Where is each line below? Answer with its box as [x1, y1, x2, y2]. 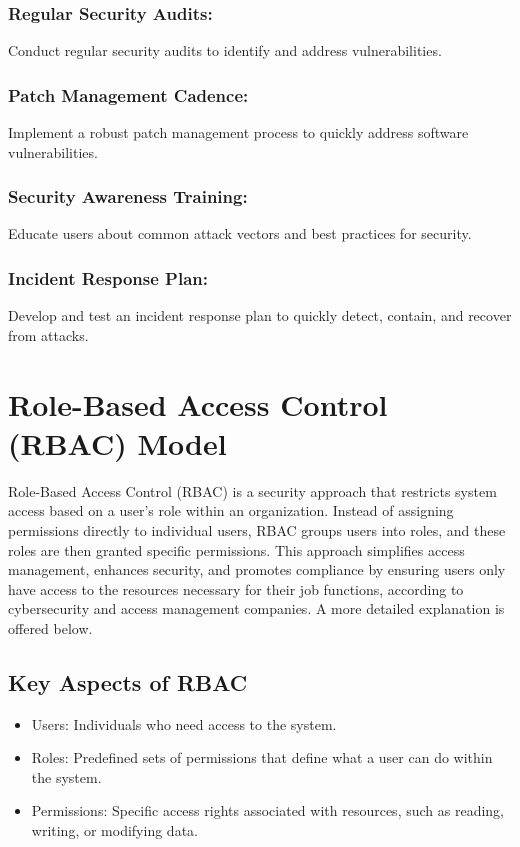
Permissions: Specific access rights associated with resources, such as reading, [31, 800, 504, 821]
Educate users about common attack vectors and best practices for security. [8, 223, 472, 244]
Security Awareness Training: [8, 184, 248, 209]
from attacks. [8, 324, 89, 345]
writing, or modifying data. [31, 820, 198, 841]
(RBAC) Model [8, 422, 227, 463]
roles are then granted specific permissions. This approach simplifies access [8, 539, 465, 560]
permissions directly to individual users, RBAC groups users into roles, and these [8, 519, 506, 540]
